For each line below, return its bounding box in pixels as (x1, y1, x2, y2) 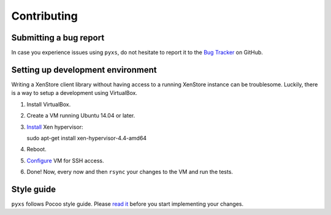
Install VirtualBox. (26, 100, 71, 108)
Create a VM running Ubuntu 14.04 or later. (26, 112, 135, 119)
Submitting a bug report (11, 32, 105, 43)
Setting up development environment (11, 64, 157, 75)
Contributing (11, 9, 78, 23)
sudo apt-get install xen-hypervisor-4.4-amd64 (26, 134, 147, 141)
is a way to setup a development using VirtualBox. (11, 89, 138, 97)
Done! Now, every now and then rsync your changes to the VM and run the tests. (26, 168, 233, 176)
